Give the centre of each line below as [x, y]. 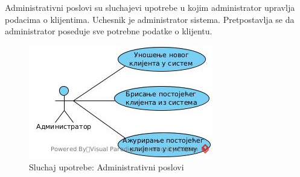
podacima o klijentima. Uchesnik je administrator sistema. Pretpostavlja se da [150, 19]
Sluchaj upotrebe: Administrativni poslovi [107, 167]
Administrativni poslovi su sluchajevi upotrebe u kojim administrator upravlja [150, 7]
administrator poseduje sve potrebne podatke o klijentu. [109, 31]
